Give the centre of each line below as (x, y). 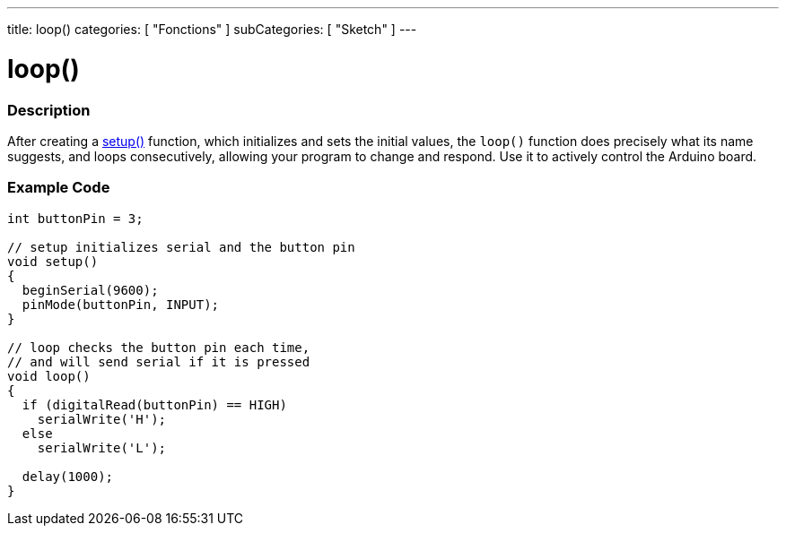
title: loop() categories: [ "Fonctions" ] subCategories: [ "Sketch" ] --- (212, 29)
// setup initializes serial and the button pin (181, 247)
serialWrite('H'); (102, 419)
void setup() (53, 261)
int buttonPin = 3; (75, 218)
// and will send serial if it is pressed (159, 361)
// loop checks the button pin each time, (159, 347)
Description (49, 110)
